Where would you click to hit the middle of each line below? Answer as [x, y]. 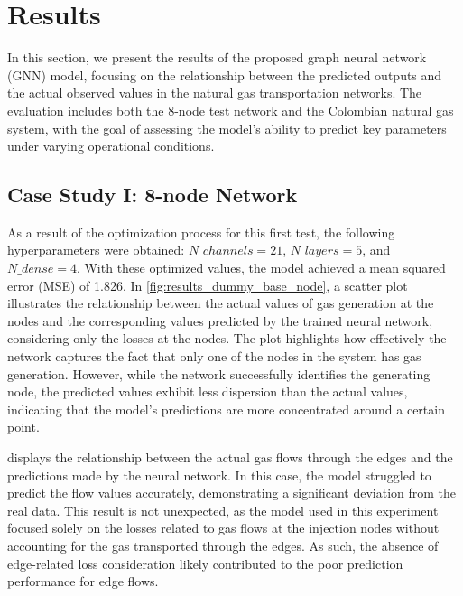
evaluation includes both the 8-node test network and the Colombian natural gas [231, 110]
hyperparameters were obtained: [96, 250]
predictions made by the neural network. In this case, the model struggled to [219, 475]
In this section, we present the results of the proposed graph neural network [217, 57]
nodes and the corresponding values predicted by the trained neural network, [220, 320]
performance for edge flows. [83, 581]
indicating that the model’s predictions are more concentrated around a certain [226, 409]
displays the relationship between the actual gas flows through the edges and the [230, 457]
